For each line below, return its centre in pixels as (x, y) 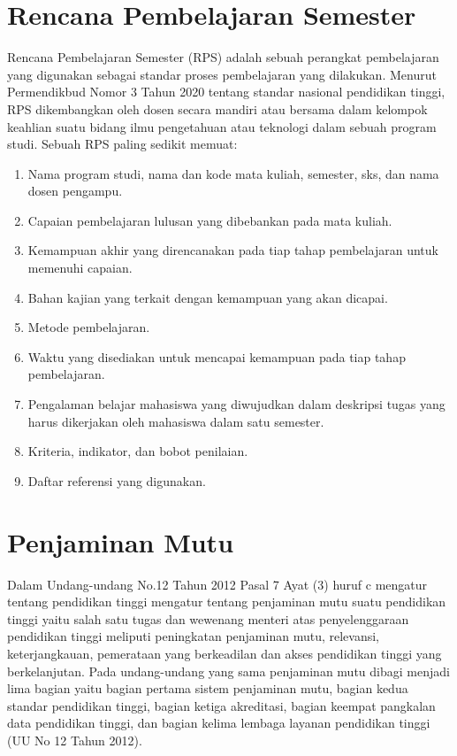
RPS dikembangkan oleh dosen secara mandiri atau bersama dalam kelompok (217, 108)
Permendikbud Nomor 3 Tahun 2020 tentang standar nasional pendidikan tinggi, (226, 92)
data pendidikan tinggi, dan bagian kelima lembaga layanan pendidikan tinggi (219, 723)
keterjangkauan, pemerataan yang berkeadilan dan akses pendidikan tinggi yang (225, 653)
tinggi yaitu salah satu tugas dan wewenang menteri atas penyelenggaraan (208, 618)
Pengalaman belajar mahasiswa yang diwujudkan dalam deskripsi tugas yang (236, 404)
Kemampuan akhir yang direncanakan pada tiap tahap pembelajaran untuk (233, 250)
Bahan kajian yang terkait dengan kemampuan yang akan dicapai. (208, 297)
